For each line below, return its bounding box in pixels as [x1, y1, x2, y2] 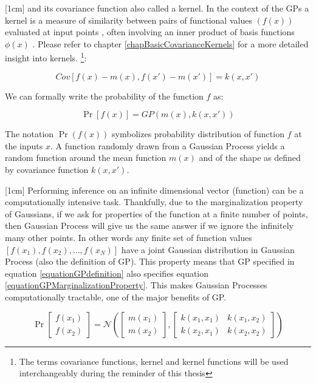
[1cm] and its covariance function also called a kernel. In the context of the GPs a [5, 2, 309, 14]
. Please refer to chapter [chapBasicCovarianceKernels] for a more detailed [32, 37, 309, 50]
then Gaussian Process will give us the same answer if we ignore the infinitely [5, 219, 294, 232]
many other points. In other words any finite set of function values [5, 231, 252, 243]
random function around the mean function [5, 151, 167, 164]
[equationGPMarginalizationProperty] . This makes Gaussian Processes [5, 279, 267, 291]
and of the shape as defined [199, 151, 301, 164]
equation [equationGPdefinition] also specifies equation [5, 266, 209, 279]
